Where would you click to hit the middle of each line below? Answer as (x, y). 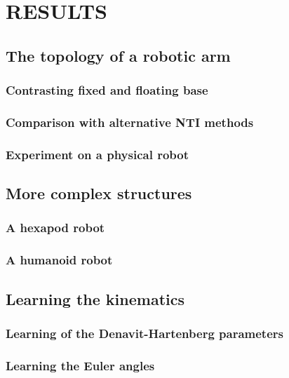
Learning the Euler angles (80, 365)
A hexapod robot (55, 228)
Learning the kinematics (95, 298)
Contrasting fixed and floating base (107, 90)
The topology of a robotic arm (118, 55)
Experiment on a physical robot (98, 154)
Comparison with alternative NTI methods (130, 122)
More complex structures (99, 193)
